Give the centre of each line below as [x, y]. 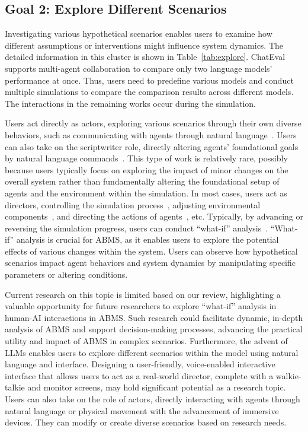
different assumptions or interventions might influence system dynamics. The [144, 45]
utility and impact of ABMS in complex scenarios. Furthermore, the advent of [146, 341]
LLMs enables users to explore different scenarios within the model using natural [152, 352]
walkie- [288, 375]
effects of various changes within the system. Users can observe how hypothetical [151, 251]
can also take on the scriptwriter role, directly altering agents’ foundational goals [152, 146]
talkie [15, 387]
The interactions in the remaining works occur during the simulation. [130, 103]
